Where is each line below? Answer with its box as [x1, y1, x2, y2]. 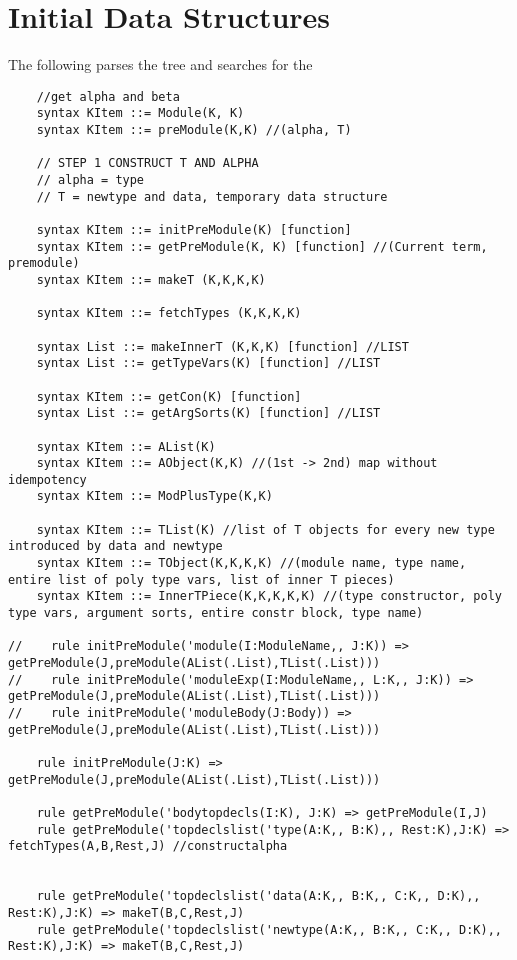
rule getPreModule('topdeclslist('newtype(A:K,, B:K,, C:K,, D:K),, [36, 922, 502, 937]
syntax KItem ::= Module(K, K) [36, 106, 245, 121]
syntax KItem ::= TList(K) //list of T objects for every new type [36, 522, 495, 537]
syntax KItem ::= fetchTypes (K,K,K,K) [36, 306, 302, 321]
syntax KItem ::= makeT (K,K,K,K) [36, 272, 266, 287]
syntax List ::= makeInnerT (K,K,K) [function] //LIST [36, 339, 409, 354]
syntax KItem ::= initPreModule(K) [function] [36, 222, 352, 237]
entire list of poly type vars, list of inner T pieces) [8, 572, 395, 587]
